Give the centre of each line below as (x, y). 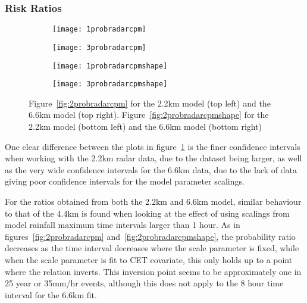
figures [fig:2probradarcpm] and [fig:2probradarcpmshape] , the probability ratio (150, 236)
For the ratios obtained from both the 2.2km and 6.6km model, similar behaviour (153, 201)
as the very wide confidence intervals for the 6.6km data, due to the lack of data (151, 169)
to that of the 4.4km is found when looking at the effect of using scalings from (147, 213)
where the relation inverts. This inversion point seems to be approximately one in (153, 271)
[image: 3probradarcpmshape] (110, 84)
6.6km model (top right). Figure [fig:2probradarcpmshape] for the (149, 115)
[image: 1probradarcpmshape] (110, 66)
